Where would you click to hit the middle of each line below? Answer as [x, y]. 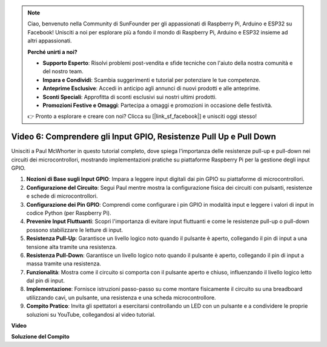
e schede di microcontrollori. [62, 196]
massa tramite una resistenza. [64, 264]
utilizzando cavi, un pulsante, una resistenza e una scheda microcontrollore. [121, 297]
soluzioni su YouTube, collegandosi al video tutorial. [91, 314]
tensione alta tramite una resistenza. [72, 247]
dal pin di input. [45, 281]
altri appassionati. [50, 41]
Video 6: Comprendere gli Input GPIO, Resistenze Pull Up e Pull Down [144, 137]
